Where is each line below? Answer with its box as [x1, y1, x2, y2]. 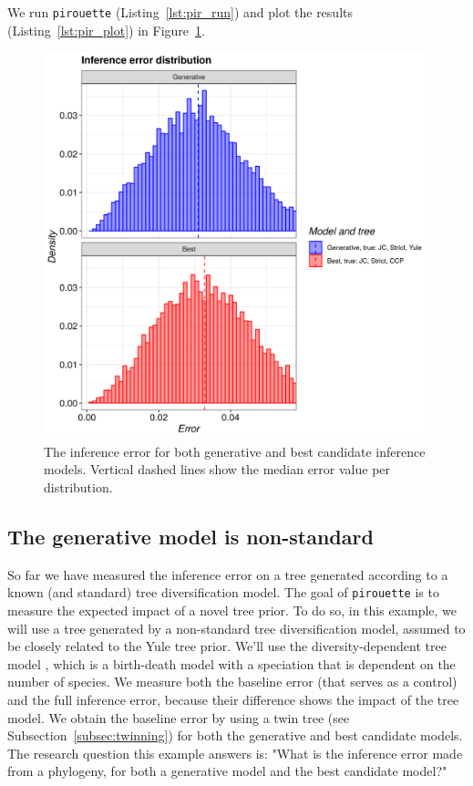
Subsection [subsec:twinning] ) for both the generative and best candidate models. [7, 726, 463, 745]
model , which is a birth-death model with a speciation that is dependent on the [7, 654, 456, 673]
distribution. [44, 478, 113, 497]
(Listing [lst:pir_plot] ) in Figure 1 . [7, 20, 205, 39]
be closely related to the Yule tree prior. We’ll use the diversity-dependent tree [7, 636, 447, 656]
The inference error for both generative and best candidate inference [44, 441, 426, 460]
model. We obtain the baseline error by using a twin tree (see [7, 708, 350, 727]
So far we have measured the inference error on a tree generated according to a [7, 564, 448, 584]
